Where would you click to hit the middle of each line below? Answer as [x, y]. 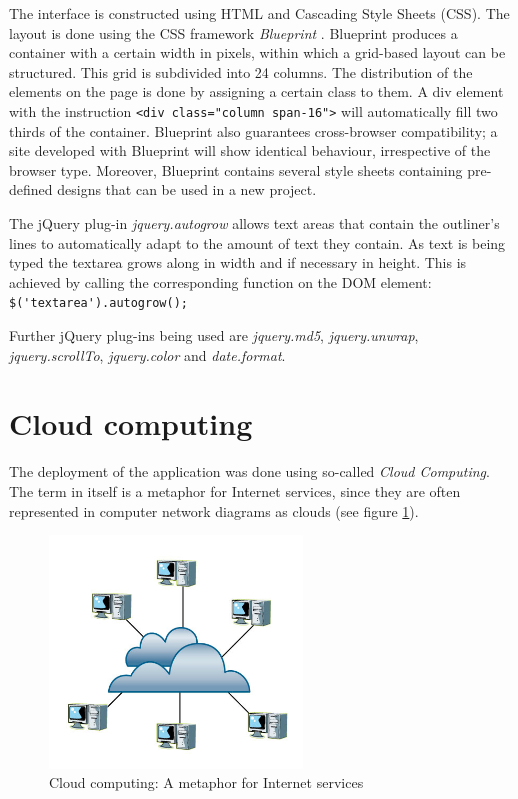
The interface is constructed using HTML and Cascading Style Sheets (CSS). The [259, 13]
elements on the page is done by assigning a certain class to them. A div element [256, 91]
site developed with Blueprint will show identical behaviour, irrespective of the [250, 150]
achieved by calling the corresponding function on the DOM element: [220, 281]
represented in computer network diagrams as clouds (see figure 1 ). [214, 510]
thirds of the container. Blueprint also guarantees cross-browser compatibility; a [253, 130]
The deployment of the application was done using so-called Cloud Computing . [249, 471]
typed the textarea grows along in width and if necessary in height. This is [238, 262]
